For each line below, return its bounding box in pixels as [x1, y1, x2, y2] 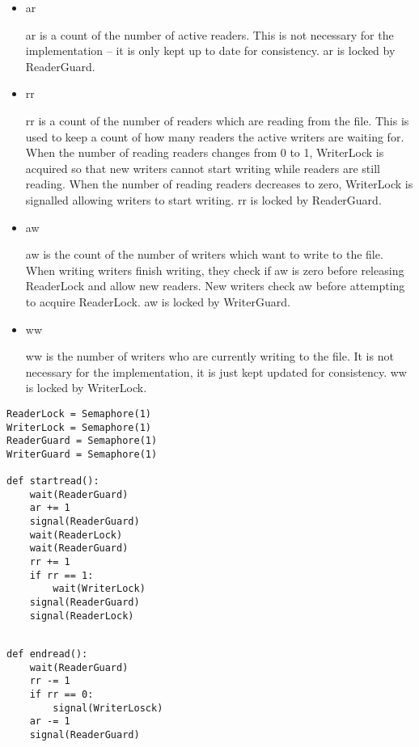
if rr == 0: [29, 689, 94, 700]
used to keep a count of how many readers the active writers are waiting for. [25, 128, 404, 145]
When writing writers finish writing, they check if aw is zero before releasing [25, 261, 404, 278]
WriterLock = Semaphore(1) [6, 421, 151, 433]
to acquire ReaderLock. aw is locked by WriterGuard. [25, 293, 290, 310]
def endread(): [6, 648, 88, 660]
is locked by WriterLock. [25, 379, 147, 396]
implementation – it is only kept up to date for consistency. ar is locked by [25, 42, 396, 59]
